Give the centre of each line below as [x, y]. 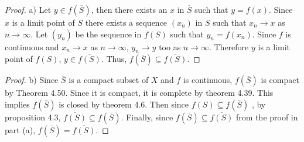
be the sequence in [108, 34]
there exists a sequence [126, 22]
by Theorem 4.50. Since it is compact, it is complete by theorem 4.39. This [139, 93]
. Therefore [229, 46]
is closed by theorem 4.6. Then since [124, 104]
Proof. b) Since [32, 80]
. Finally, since [147, 117]
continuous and [32, 46]
